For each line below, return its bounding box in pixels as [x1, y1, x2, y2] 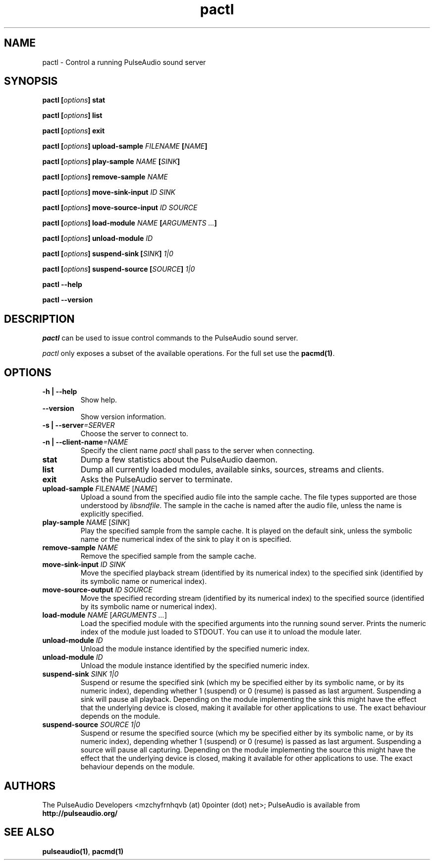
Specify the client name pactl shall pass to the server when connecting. [80, 446, 315, 455]
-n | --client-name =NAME [42, 438, 128, 447]
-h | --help [42, 387, 77, 396]
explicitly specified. [80, 510, 144, 518]
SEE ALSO [4, 826, 54, 839]
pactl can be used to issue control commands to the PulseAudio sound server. [42, 334, 298, 343]
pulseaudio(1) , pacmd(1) [42, 847, 124, 856]
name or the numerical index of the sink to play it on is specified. [80, 535, 292, 544]
